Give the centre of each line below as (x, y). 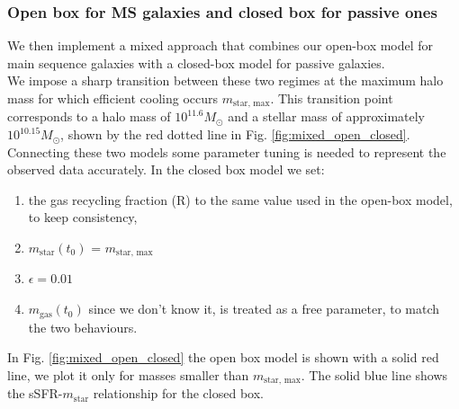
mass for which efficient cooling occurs (112, 98)
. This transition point (332, 98)
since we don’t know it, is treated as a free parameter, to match (264, 309)
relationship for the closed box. (178, 393)
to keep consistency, (83, 217)
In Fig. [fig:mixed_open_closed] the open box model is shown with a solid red (223, 357)
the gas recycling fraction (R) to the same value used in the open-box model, (240, 199)
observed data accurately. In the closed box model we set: (166, 169)
